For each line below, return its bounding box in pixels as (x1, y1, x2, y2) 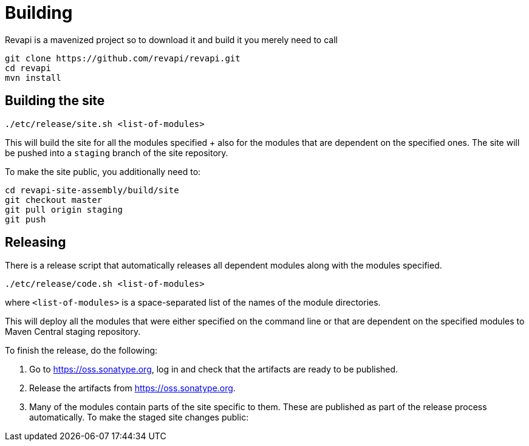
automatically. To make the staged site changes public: (29, 412, 249, 423)
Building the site (5, 93, 105, 109)
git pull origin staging (5, 204, 123, 214)
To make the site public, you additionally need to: (5, 166, 201, 177)
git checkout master (5, 194, 103, 205)
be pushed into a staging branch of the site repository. (5, 147, 228, 158)
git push (5, 214, 46, 224)
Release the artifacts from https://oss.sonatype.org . (29, 383, 236, 394)
